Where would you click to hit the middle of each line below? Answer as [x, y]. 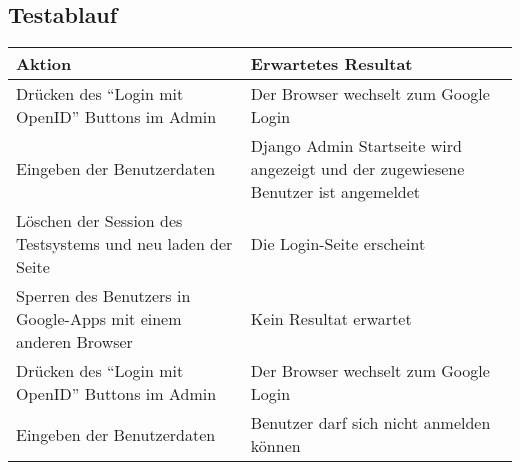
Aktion [44, 64]
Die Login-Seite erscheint [338, 244]
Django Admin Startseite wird [356, 146]
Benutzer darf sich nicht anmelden [370, 423]
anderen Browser [74, 342]
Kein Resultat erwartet [331, 319]
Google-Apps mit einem [99, 319]
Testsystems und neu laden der [124, 244]
